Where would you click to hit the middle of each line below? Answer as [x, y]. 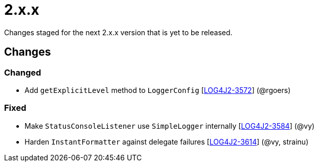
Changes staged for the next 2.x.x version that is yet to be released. [118, 32]
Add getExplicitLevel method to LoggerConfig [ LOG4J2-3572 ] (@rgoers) [158, 90]
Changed [23, 72]
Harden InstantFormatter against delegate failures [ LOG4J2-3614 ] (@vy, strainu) [167, 141]
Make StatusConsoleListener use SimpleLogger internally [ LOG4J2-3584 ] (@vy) [170, 126]
